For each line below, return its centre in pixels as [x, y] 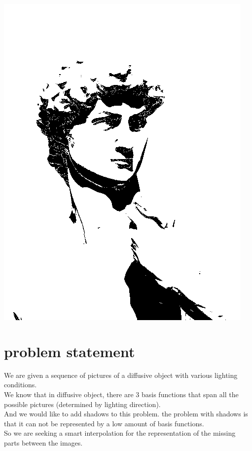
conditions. [20, 385]
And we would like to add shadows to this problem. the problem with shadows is [126, 414]
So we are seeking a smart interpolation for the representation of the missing [120, 433]
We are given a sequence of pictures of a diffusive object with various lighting [121, 375]
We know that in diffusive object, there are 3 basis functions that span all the [121, 394]
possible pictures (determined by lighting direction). [82, 404]
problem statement [70, 351]
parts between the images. [43, 442]
